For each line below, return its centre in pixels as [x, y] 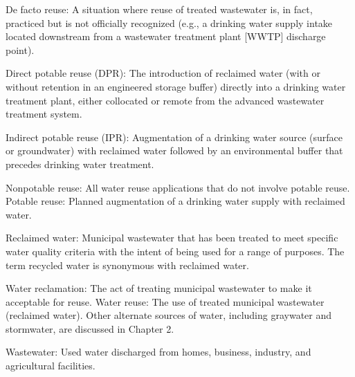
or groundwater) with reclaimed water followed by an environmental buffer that [174, 150]
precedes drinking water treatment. [80, 164]
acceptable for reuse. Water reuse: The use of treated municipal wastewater [165, 301]
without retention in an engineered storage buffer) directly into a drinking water [176, 86]
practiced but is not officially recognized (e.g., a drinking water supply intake [169, 22]
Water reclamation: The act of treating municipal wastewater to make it [159, 288]
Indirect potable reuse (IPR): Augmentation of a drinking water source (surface [174, 137]
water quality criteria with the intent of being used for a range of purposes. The [175, 251]
